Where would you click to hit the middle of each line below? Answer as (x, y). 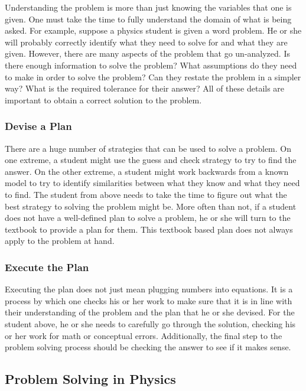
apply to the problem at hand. (60, 241)
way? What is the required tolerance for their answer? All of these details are (145, 88)
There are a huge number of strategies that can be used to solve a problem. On (148, 148)
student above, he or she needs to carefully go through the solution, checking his (150, 323)
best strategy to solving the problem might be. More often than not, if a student (151, 206)
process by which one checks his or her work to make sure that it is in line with (149, 300)
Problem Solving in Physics (90, 379)
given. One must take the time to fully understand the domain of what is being (148, 19)
